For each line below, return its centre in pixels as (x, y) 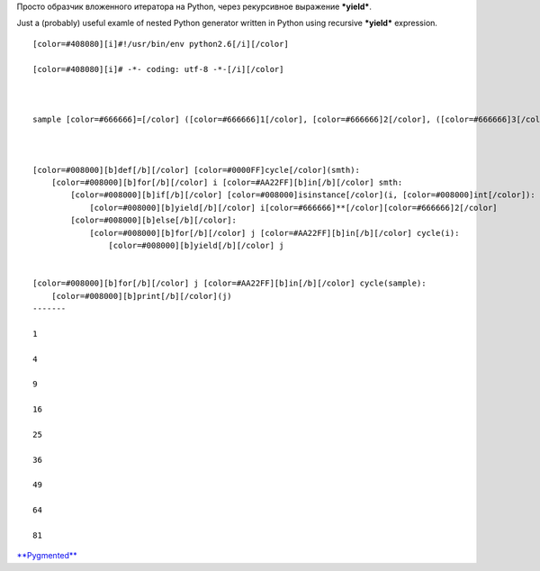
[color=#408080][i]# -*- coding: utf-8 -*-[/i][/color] (158, 69)
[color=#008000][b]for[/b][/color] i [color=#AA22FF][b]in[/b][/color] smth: (227, 183)
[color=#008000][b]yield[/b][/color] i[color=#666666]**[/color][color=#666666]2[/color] (294, 208)
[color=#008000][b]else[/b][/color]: (154, 220)
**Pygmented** (47, 556)
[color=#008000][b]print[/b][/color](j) (142, 296)
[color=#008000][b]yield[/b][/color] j (196, 246)
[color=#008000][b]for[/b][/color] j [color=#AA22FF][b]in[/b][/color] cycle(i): (274, 233)
